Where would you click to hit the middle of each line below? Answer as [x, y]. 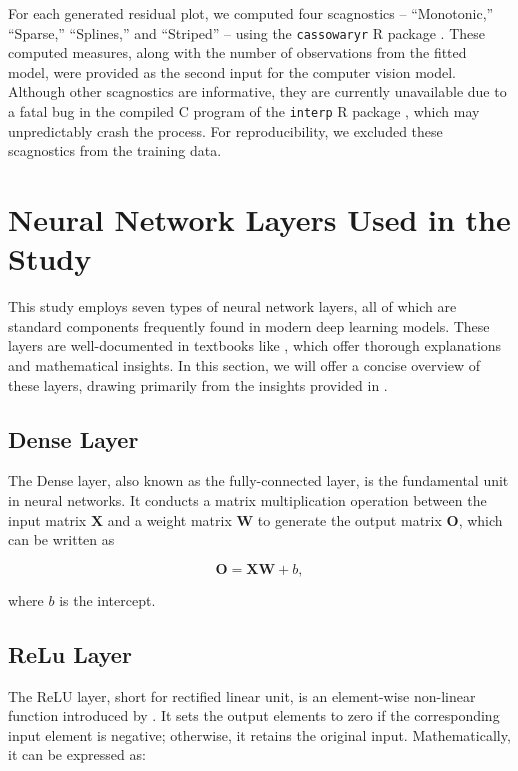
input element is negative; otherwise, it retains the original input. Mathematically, [259, 734]
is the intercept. [107, 599]
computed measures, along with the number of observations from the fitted [237, 52]
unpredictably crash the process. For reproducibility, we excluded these [225, 130]
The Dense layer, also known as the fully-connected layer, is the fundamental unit [258, 480]
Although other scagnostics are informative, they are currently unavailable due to [257, 91]
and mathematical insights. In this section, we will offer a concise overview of [244, 364]
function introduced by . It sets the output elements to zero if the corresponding [254, 715]
